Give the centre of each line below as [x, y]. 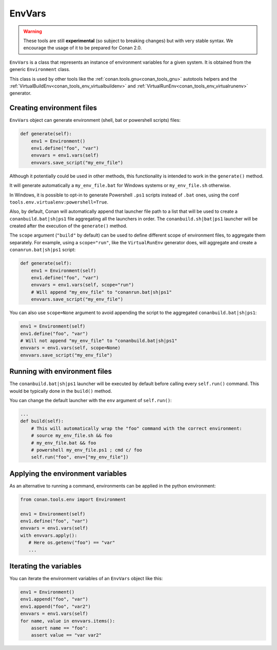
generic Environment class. [40, 69]
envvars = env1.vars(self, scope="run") [83, 285]
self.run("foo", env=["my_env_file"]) [80, 457]
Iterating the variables [45, 566]
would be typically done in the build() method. [61, 391]
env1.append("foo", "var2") [55, 606]
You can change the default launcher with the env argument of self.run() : [91, 400]
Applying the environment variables [68, 473]
